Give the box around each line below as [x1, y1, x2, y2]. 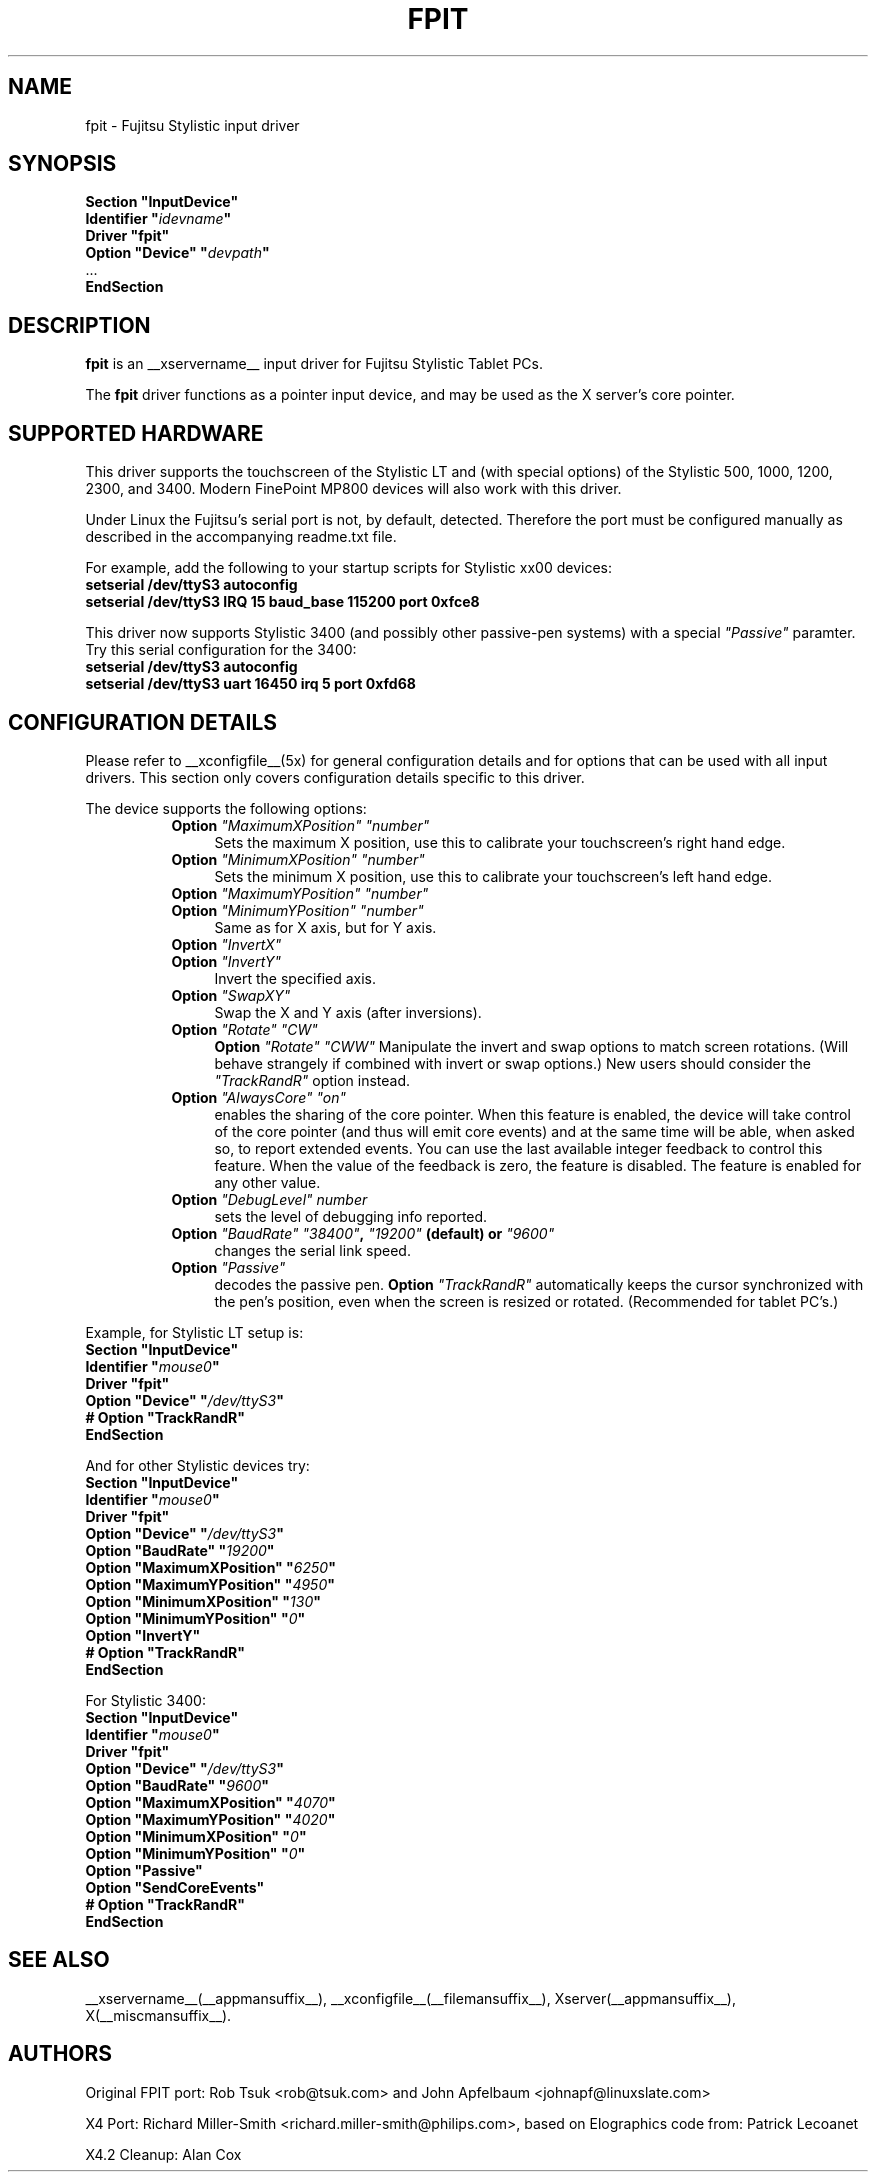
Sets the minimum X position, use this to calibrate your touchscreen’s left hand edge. [214, 867, 773, 885]
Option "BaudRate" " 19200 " [85, 1541, 275, 1559]
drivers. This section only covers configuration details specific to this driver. [85, 768, 585, 786]
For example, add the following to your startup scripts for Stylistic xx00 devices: [85, 559, 612, 577]
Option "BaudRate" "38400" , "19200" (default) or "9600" [171, 1224, 555, 1242]
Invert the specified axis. [214, 969, 377, 987]
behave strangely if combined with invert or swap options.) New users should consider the [214, 1054, 811, 1072]
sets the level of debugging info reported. [214, 1207, 488, 1225]
